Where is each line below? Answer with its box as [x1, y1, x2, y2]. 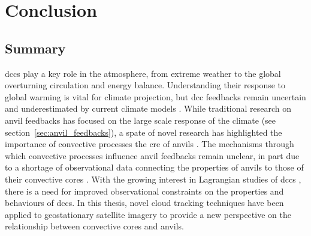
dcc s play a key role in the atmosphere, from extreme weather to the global [5, 67, 281, 79]
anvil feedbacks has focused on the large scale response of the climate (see [5, 113, 276, 126]
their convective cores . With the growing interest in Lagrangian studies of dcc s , [5, 172, 301, 185]
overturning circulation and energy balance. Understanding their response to [5, 79, 286, 91]
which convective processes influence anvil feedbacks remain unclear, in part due [5, 149, 300, 162]
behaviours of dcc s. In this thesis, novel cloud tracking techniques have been [5, 196, 284, 209]
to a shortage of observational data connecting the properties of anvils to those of [5, 161, 304, 174]
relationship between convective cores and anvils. [5, 220, 184, 232]
